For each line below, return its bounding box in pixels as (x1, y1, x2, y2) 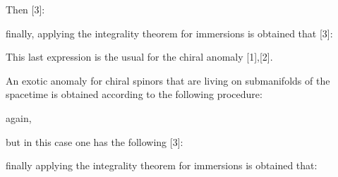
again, (6, 110, 32, 125)
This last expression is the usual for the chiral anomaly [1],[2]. (6, 49, 273, 64)
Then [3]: (6, 2, 45, 16)
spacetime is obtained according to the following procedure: (6, 87, 262, 102)
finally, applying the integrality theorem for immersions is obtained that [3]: (6, 25, 333, 40)
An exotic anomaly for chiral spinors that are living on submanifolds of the (6, 73, 330, 87)
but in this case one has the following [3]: (6, 134, 183, 149)
